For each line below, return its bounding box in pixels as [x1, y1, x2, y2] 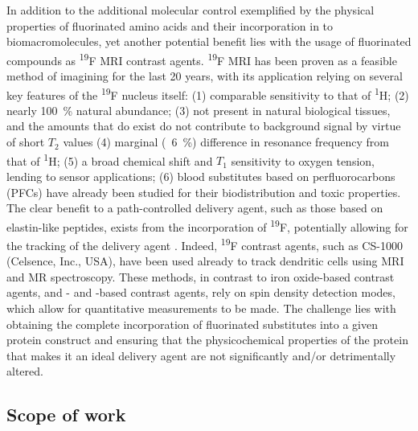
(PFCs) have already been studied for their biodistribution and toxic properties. [6, 183, 401, 200]
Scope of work [6, 402, 126, 427]
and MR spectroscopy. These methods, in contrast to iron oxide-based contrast [6, 268, 395, 285]
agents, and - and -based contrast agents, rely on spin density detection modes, [6, 284, 395, 301]
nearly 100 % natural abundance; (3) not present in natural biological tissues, [6, 101, 391, 118]
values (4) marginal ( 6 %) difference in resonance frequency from [63, 133, 389, 150]
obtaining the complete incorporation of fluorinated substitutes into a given [6, 315, 379, 332]
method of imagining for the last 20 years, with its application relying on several [6, 68, 403, 84]
